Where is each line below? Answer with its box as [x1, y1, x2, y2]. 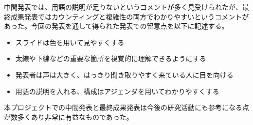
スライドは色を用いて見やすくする [15, 37, 125, 47]
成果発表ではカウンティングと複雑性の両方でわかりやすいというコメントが [10, 11, 249, 21]
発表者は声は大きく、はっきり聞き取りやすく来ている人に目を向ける [15, 69, 234, 79]
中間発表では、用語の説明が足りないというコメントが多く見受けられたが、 [4, 2, 242, 12]
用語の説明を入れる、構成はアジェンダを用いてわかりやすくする [15, 86, 219, 96]
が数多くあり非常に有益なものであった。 [4, 111, 133, 122]
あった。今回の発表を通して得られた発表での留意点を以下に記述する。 [4, 21, 229, 31]
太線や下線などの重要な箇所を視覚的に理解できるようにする [15, 53, 206, 63]
